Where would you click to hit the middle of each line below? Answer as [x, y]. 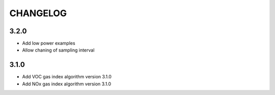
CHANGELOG [38, 13]
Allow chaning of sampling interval [58, 50]
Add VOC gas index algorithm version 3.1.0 [67, 77]
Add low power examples [49, 43]
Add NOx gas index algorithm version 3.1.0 [67, 84]
